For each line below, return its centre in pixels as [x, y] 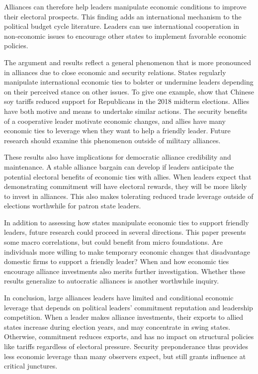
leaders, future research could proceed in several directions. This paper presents [125, 232]
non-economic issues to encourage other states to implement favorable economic [125, 36]
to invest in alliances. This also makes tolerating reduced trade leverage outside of [129, 196]
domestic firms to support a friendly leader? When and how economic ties [117, 261]
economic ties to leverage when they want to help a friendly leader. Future [117, 131]
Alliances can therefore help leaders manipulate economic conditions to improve [125, 6]
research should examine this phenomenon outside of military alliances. [112, 140]
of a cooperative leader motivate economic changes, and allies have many [115, 121]
